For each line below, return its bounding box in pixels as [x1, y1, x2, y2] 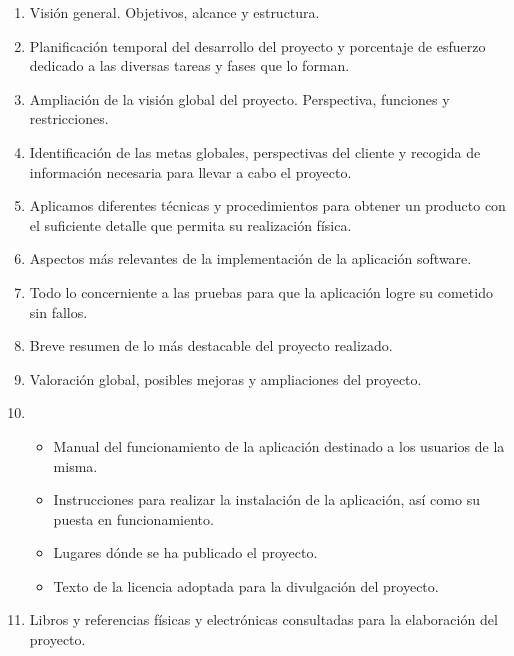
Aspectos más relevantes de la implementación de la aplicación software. [29, 248, 472, 269]
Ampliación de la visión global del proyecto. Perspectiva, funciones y [29, 88, 450, 109]
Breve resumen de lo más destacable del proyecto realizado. [29, 335, 393, 356]
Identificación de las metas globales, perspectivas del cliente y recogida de [29, 141, 481, 162]
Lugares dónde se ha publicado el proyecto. [53, 542, 318, 563]
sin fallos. [29, 301, 88, 322]
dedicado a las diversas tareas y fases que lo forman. [29, 55, 350, 76]
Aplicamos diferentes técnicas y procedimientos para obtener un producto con [29, 195, 506, 216]
